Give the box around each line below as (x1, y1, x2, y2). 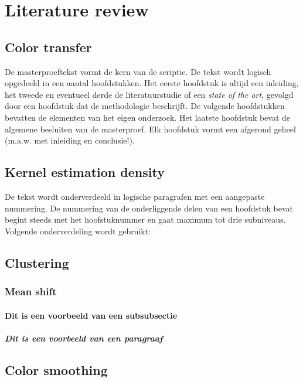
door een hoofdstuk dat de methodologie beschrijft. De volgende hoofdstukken (5, 100, 285, 112)
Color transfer (5, 37, 92, 56)
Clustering (5, 253, 69, 271)
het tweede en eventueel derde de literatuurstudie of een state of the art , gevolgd (5, 88, 294, 100)
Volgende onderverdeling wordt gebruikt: (5, 224, 151, 237)
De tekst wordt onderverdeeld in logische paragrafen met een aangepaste (5, 190, 265, 202)
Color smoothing (5, 360, 108, 378)
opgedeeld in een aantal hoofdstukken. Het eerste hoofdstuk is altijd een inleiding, (5, 77, 299, 89)
